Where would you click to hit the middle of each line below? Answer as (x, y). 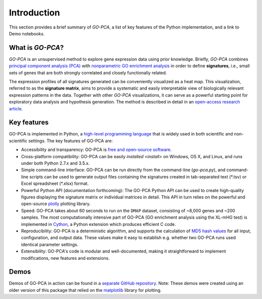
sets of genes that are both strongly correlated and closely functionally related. (88, 73)
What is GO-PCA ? (36, 48)
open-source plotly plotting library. (56, 204)
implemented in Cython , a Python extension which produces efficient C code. (99, 224)
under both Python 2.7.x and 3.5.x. (55, 163)
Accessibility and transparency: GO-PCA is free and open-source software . (96, 149)
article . (16, 108)
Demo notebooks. (27, 33)
